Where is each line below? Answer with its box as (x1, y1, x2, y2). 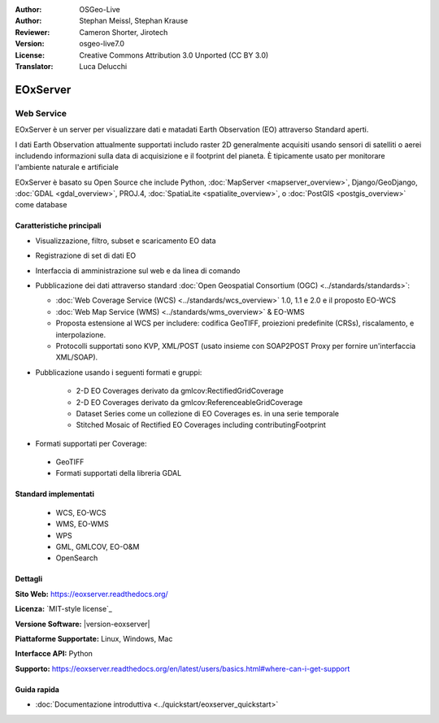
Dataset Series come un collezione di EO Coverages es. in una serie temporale (76, 408, 339, 418)
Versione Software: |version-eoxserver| (15, 619, 150, 629)
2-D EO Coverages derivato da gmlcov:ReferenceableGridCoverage (76, 397, 303, 407)
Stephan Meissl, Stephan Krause (79, 16, 189, 26)
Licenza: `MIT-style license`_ (15, 604, 113, 614)
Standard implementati (15, 489, 95, 499)
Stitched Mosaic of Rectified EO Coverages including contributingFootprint (76, 420, 327, 430)
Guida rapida (15, 684, 60, 695)
